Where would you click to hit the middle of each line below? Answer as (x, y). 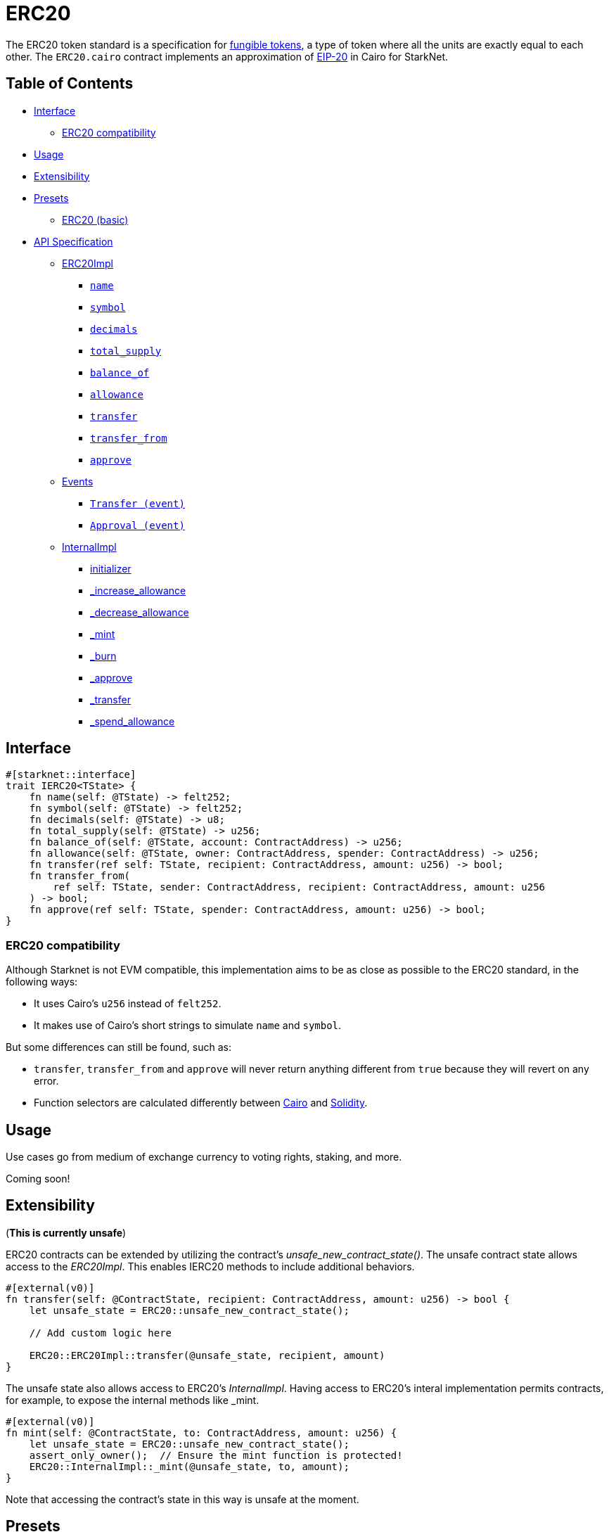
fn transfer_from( (80, 876)
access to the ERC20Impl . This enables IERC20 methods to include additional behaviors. (210, 1266)
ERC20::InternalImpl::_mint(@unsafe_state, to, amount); (189, 1466)
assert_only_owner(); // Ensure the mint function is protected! (216, 1455)
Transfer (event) (137, 503)
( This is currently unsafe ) (66, 1232)
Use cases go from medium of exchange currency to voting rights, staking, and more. (204, 1157)
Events (78, 481)
